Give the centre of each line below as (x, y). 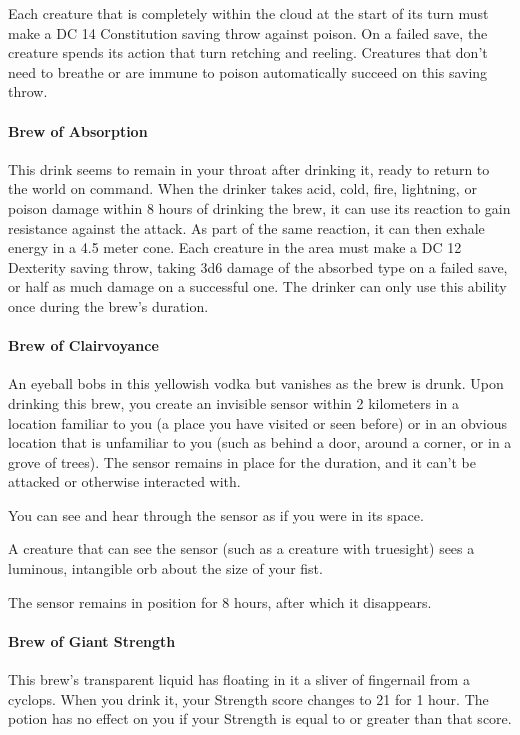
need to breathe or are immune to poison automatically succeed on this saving (248, 71)
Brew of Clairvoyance (83, 345)
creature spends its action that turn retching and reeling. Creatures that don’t (248, 52)
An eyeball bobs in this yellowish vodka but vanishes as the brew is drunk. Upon (256, 383)
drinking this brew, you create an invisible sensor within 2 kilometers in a (233, 402)
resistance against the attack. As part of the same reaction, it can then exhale (246, 227)
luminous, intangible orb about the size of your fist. (165, 568)
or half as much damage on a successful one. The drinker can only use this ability (257, 286)
